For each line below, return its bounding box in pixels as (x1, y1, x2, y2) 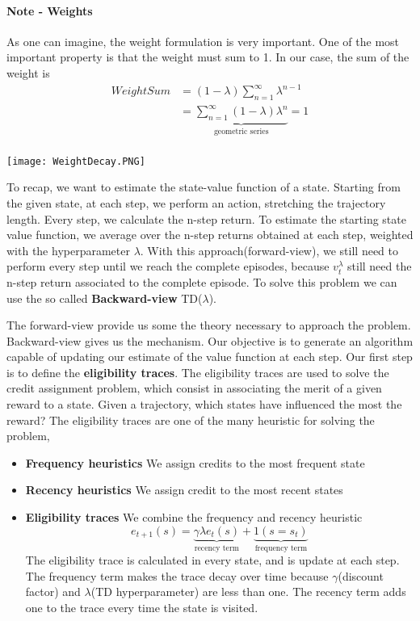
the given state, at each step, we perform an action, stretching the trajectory (6, 194, 386, 211)
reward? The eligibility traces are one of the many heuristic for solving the (6, 411, 375, 428)
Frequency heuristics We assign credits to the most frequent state (25, 454, 365, 471)
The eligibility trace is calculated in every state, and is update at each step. (25, 552, 400, 569)
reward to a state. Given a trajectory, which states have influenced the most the (6, 396, 402, 413)
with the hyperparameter (6, 241, 130, 258)
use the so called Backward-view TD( (6, 289, 203, 306)
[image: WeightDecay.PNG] (6, 155, 145, 167)
